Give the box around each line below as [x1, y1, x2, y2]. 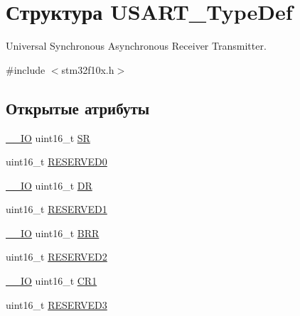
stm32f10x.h [61, 62, 114, 77]
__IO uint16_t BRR [6, 225, 100, 240]
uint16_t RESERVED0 [6, 154, 107, 169]
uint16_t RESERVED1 [6, 202, 107, 217]
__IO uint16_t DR [6, 178, 92, 192]
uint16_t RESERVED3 [6, 297, 107, 312]
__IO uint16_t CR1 [6, 273, 97, 288]
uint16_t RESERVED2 [6, 249, 107, 264]
